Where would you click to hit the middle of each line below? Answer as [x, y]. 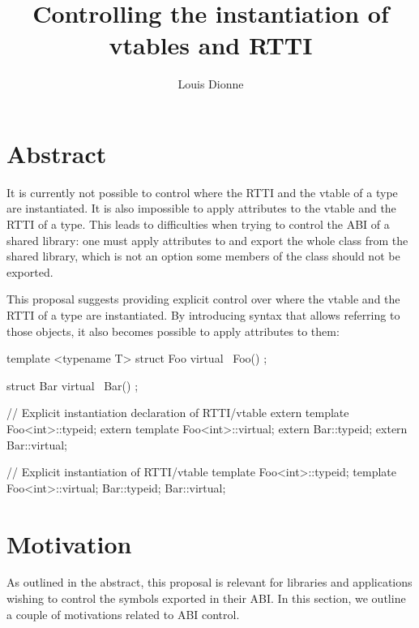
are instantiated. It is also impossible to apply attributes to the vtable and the [201, 208]
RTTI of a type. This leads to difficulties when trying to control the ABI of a [198, 224]
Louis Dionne [211, 84]
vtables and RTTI [211, 45]
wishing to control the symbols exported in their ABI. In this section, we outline [206, 598]
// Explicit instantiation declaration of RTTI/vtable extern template [178, 413]
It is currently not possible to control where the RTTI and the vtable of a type [202, 192]
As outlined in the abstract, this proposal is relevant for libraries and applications [209, 582]
